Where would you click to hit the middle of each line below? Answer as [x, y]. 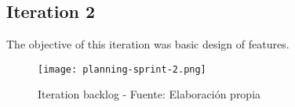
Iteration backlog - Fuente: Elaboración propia [149, 94]
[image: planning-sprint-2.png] [122, 69]
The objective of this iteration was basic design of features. [148, 44]
